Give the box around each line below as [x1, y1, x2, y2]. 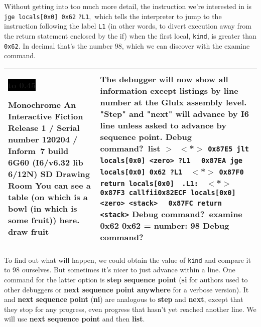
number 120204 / [8, 133, 78, 145]
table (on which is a [8, 191, 88, 203]
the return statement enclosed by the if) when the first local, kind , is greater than [4, 30, 256, 41]
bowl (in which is [8, 202, 77, 214]
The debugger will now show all [100, 73, 228, 85]
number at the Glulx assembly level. [100, 96, 247, 108]
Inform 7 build [8, 144, 69, 156]
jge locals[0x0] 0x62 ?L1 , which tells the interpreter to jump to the [4, 11, 222, 21]
